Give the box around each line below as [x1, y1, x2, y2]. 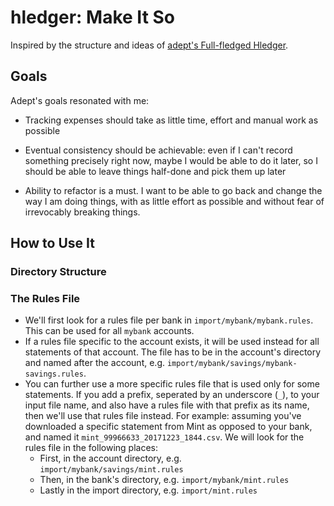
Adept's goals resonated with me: [10, 94, 150, 106]
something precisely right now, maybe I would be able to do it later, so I [24, 154, 318, 166]
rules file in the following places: [24, 442, 158, 454]
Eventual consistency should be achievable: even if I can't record [24, 144, 293, 156]
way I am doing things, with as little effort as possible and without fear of [24, 195, 325, 207]
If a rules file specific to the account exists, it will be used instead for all [24, 336, 320, 348]
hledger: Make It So [10, 6, 176, 29]
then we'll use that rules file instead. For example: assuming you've [24, 410, 302, 422]
